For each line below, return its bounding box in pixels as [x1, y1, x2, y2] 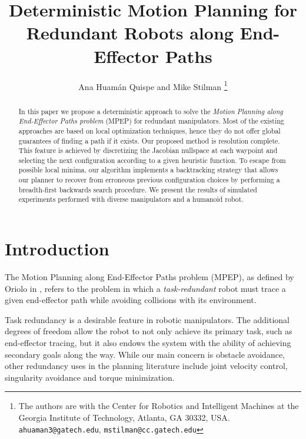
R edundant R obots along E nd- [26, 21, 280, 45]
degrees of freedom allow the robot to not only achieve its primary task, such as [5, 325, 292, 337]
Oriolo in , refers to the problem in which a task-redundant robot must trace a [5, 282, 286, 294]
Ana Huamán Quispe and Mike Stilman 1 [78, 78, 228, 92]
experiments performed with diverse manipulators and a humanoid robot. [18, 194, 244, 204]
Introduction [5, 237, 109, 261]
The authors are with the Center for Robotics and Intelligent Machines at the [18, 400, 299, 412]
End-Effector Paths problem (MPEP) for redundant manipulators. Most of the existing [18, 116, 284, 126]
